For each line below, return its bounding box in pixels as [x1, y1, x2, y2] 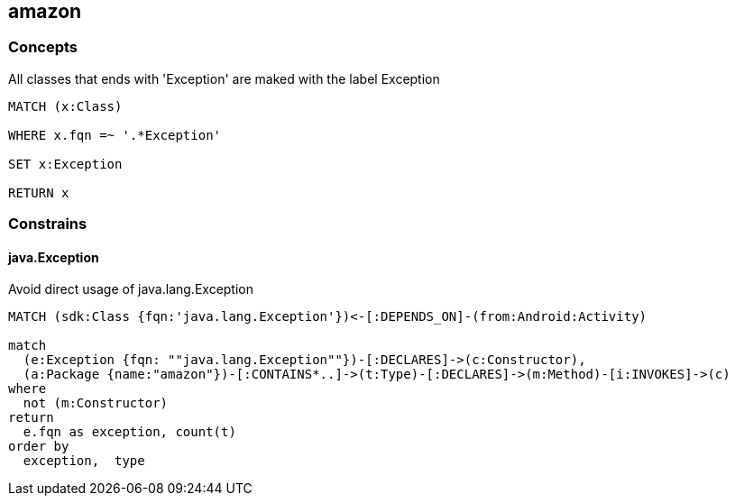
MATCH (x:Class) [8, 98, 123, 114]
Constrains [8, 215, 87, 233]
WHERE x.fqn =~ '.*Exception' [8, 127, 222, 142]
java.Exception [8, 249, 99, 265]
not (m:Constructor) [23, 396, 169, 411]
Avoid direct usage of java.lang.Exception [8, 281, 254, 297]
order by [8, 439, 69, 454]
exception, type [23, 453, 145, 469]
